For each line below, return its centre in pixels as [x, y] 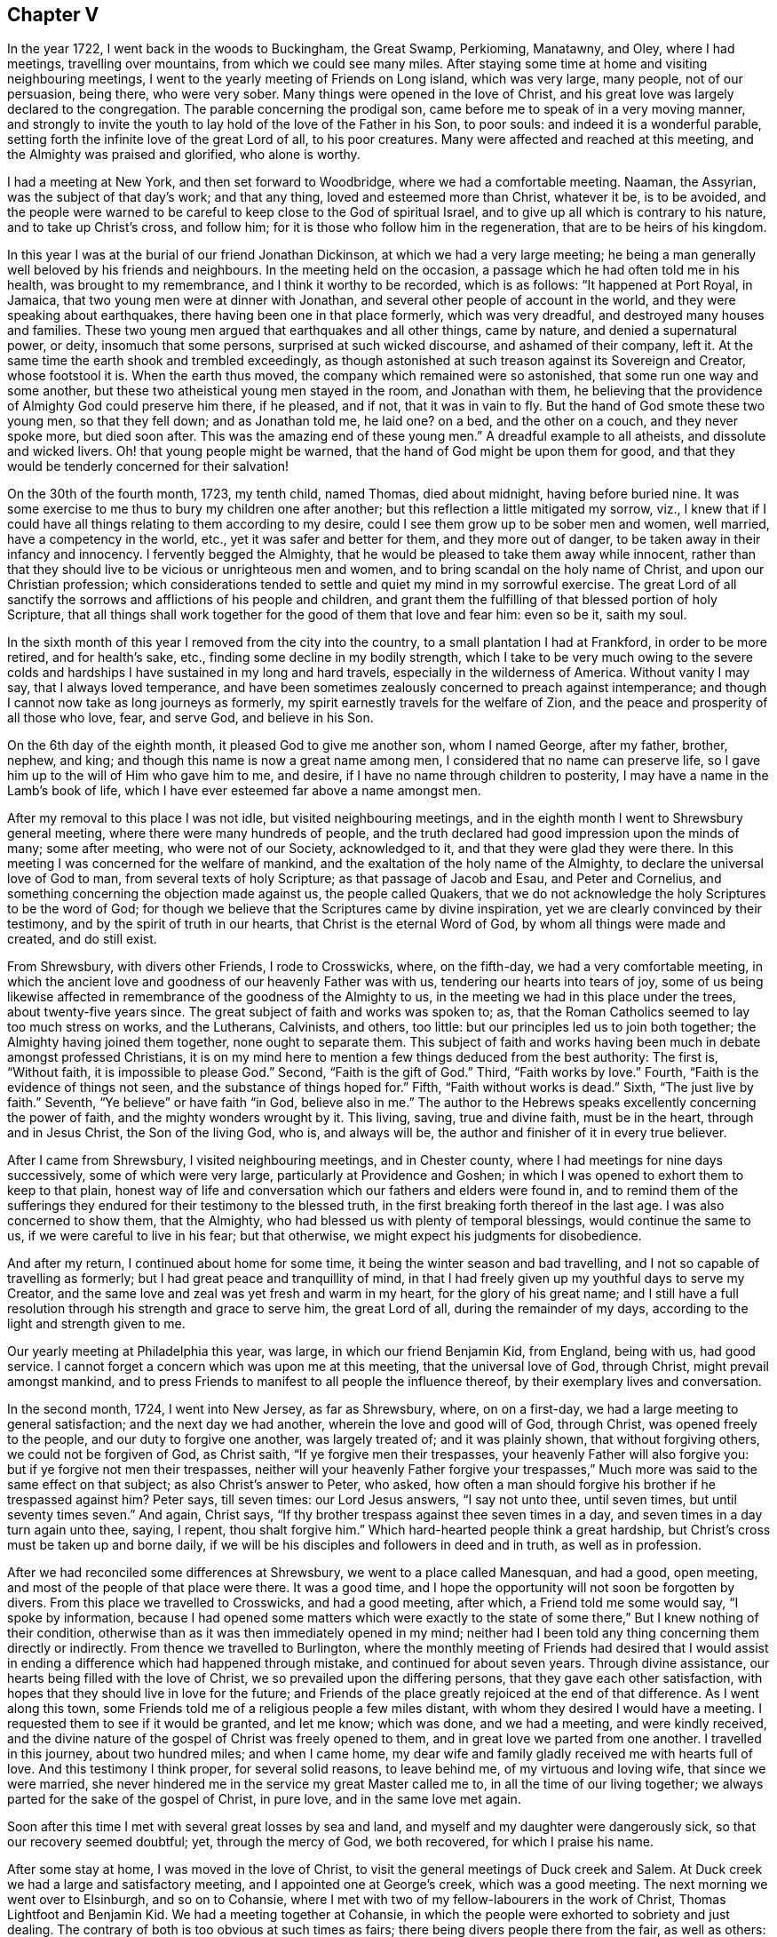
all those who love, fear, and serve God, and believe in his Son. [190, 718]
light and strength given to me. [96, 1324]
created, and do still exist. [82, 939]
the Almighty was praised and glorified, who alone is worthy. [184, 155]
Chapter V [53, 15]
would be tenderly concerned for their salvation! [148, 466]
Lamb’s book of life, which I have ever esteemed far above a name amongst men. [244, 791]
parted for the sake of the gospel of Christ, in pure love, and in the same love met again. [264, 1799]
